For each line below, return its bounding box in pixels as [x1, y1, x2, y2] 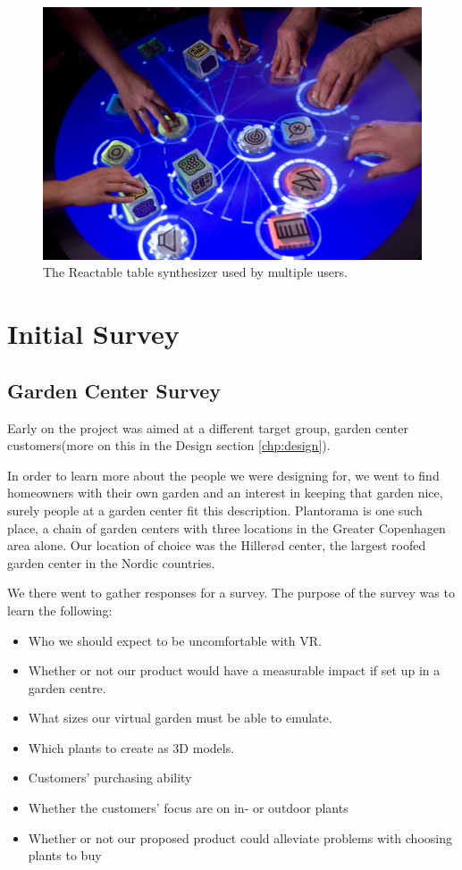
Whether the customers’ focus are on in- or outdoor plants [28, 799, 349, 817]
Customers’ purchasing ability [28, 768, 192, 787]
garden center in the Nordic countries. [7, 553, 215, 572]
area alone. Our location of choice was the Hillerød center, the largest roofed [7, 536, 426, 555]
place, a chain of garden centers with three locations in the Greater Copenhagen [7, 518, 446, 537]
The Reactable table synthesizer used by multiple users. [43, 263, 348, 281]
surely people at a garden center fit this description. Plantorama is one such [7, 500, 423, 519]
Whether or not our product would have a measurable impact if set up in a [28, 661, 441, 680]
